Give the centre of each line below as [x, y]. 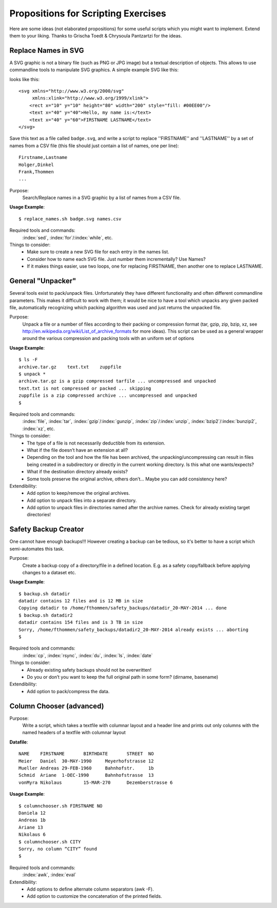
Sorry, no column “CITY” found [58, 849]
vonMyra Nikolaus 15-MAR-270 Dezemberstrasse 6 [96, 782]
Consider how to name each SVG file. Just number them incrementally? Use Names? [116, 259]
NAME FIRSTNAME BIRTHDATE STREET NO [86, 754]
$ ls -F [28, 360]
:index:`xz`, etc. [38, 429]
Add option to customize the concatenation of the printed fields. [95, 896]
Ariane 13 [31, 827]
